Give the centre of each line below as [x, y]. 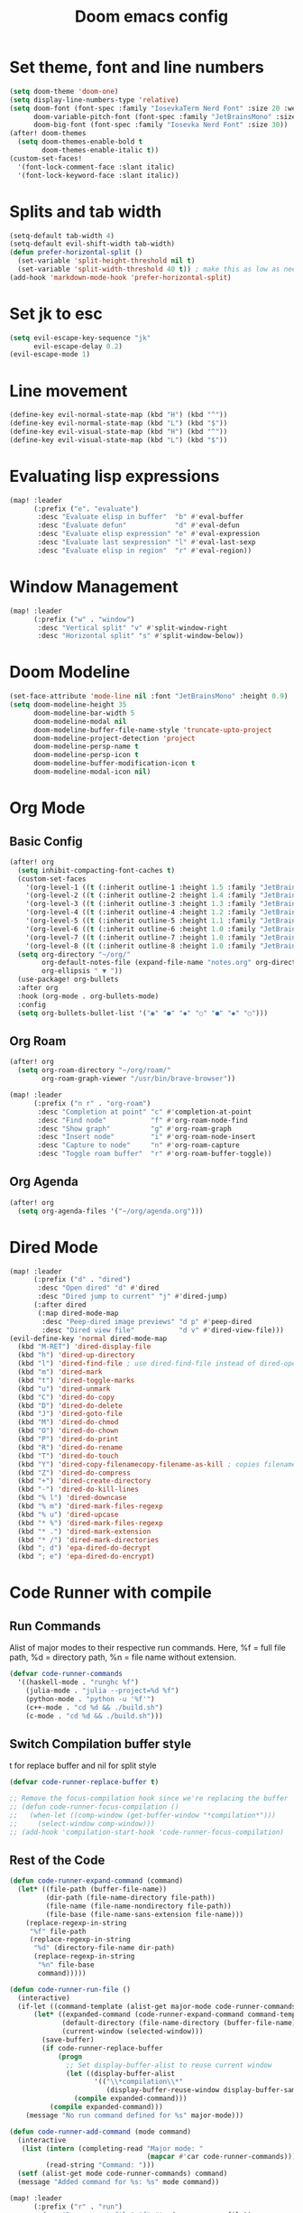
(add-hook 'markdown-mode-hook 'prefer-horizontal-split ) [120, 277]
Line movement [69, 391]
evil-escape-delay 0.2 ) [78, 346]
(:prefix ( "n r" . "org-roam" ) [92, 1103]
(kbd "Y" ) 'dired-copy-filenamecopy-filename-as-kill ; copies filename [157, 1464]
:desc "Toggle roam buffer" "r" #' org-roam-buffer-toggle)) [155, 1154]
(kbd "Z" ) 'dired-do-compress [74, 1473]
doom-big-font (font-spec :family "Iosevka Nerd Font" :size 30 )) [161, 125]
